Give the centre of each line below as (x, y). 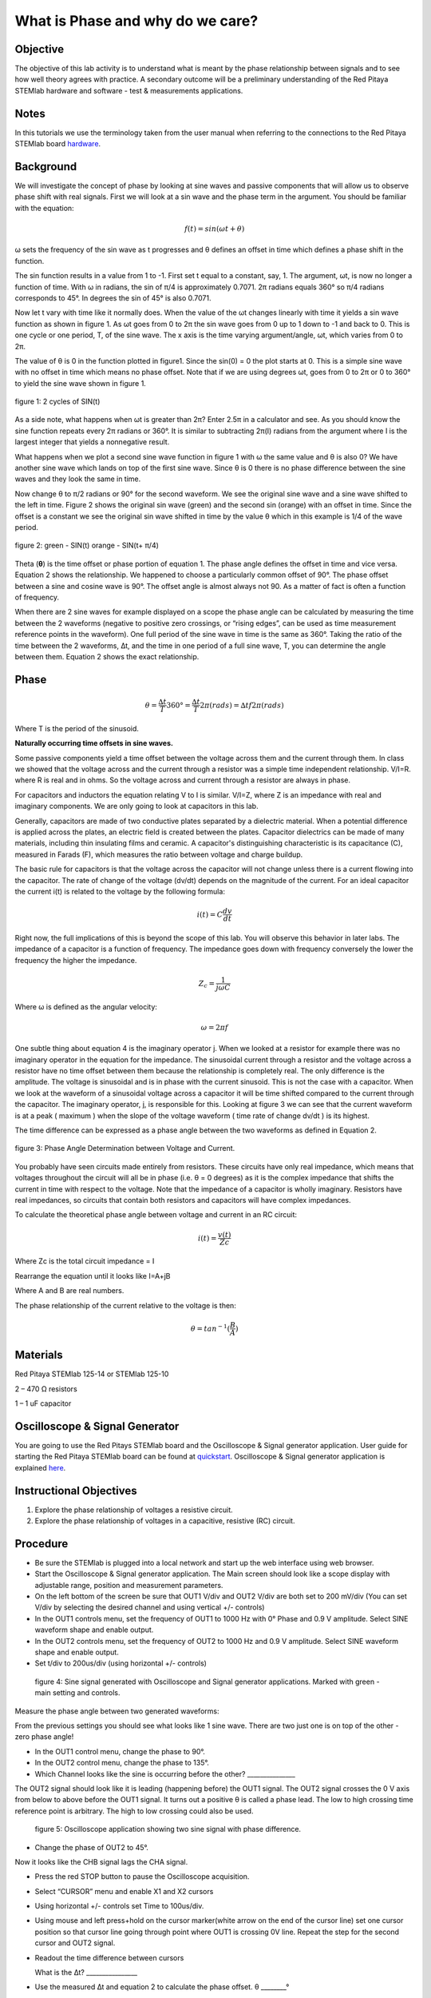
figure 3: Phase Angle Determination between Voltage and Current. (125, 1148)
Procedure (42, 1544)
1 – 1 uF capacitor (43, 1403)
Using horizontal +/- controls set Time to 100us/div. (119, 1906)
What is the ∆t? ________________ (86, 1972)
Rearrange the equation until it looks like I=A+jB (93, 1276)
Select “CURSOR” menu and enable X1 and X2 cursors (124, 1891)
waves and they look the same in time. (78, 479)
